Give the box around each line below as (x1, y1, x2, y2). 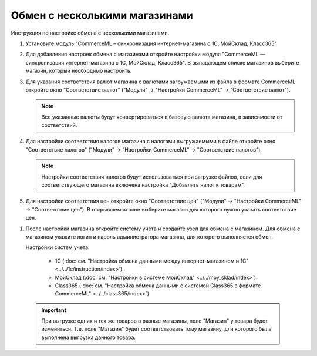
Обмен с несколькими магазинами (11, 9, 193, 22)
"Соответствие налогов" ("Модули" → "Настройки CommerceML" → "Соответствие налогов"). (25, 146, 262, 153)
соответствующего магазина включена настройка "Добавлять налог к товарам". (41, 182, 245, 189)
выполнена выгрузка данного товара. (41, 334, 136, 341)
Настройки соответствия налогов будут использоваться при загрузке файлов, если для (41, 173, 262, 180)
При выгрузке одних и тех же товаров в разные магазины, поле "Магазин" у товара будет (41, 317, 268, 324)
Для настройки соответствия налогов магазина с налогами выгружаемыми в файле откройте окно (25, 138, 276, 145)
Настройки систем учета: (25, 244, 90, 251)
